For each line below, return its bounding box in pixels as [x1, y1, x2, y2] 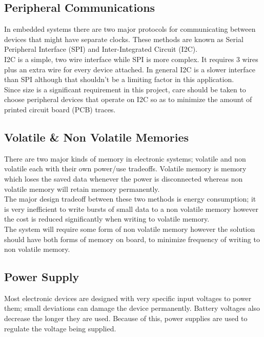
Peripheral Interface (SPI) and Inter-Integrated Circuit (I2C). [4, 44, 198, 54]
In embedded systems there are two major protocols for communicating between [4, 24, 256, 34]
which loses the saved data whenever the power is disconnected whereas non [4, 173, 243, 184]
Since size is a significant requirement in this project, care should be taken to [4, 84, 246, 94]
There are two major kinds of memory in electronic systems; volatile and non [4, 153, 246, 164]
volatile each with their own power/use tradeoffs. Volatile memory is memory [4, 163, 247, 174]
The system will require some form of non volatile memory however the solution [4, 223, 255, 234]
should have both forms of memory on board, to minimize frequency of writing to [4, 233, 260, 244]
